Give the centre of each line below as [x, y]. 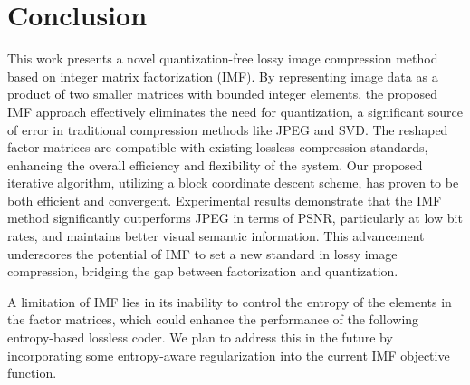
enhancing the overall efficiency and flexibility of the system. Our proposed [215, 164]
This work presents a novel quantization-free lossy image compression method [223, 58]
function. [32, 373]
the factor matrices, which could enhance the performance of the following [213, 319]
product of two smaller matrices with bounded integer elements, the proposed [222, 94]
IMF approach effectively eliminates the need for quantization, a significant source [235, 111]
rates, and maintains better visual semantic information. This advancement [216, 236]
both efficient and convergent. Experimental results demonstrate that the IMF [225, 200]
